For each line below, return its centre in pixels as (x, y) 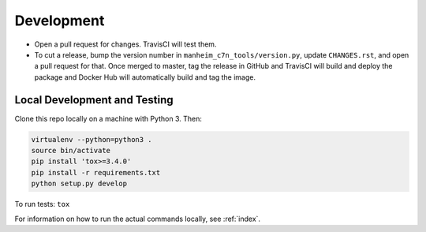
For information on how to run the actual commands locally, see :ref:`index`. (137, 219)
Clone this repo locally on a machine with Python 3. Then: (108, 118)
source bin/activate (71, 150)
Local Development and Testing (94, 100)
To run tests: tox (42, 204)
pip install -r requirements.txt (96, 172)
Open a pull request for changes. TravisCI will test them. (125, 44)
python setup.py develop (79, 184)
